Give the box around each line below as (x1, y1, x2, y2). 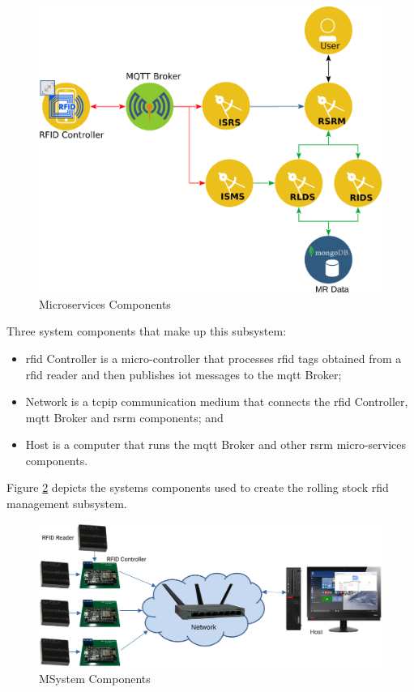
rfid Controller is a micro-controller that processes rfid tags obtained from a (25, 349, 402, 366)
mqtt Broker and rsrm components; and (25, 408, 224, 425)
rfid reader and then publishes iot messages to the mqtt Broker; (25, 365, 342, 382)
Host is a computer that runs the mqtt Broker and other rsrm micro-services (25, 436, 407, 453)
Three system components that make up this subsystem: (6, 323, 287, 340)
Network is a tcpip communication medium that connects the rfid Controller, (25, 393, 408, 410)
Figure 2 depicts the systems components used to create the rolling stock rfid (6, 479, 389, 496)
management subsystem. (6, 495, 127, 512)
